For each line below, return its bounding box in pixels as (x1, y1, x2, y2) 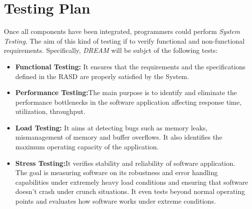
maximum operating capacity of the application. (15, 142, 159, 152)
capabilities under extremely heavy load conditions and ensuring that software (15, 177, 248, 187)
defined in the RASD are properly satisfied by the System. (15, 71, 189, 81)
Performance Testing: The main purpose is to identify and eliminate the (15, 87, 237, 97)
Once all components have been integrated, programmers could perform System (4, 26, 240, 36)
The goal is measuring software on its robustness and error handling (15, 167, 218, 177)
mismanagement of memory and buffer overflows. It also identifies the (15, 132, 222, 142)
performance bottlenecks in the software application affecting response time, (15, 96, 242, 107)
